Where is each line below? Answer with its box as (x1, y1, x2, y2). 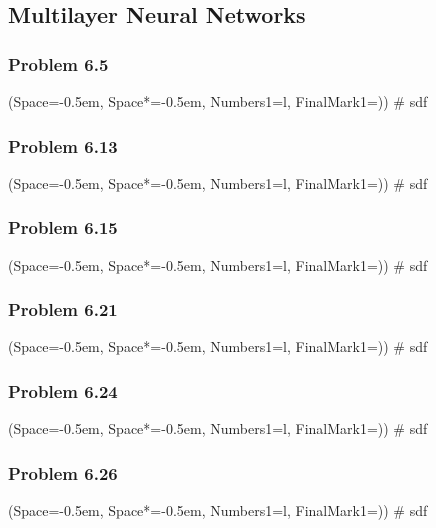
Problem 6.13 (8, 133, 118, 158)
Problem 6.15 (8, 215, 118, 240)
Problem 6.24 (8, 378, 118, 403)
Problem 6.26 (8, 460, 118, 485)
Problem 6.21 (8, 297, 118, 322)
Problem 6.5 (8, 51, 109, 76)
